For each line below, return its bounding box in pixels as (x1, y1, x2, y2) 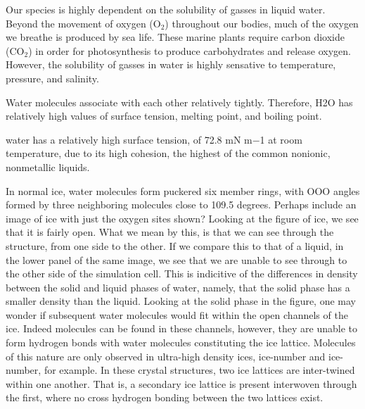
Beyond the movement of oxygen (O (6, 15, 161, 30)
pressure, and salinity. (6, 70, 99, 85)
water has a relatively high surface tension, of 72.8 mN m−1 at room (6, 132, 302, 146)
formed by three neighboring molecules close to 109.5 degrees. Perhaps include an (6, 197, 357, 212)
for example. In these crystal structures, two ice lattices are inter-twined (44, 363, 355, 377)
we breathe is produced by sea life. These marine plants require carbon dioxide (6, 30, 345, 44)
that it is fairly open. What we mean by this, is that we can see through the (6, 225, 334, 239)
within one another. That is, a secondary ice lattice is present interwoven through (6, 376, 357, 391)
